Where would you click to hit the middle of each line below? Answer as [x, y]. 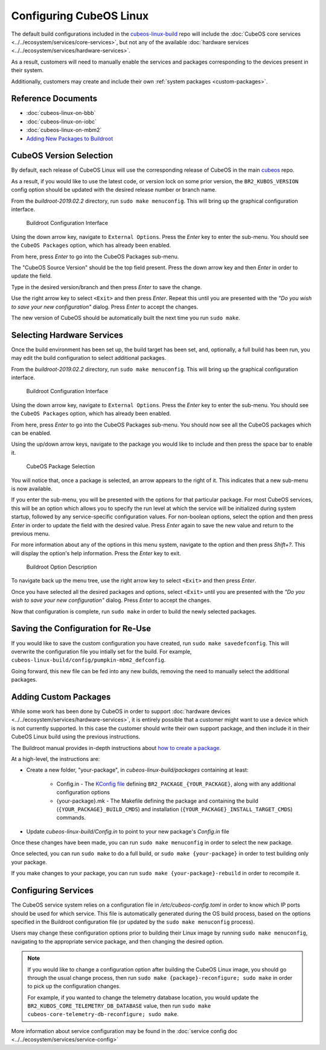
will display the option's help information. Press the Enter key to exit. [96, 553]
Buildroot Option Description [62, 567]
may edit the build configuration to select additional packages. [89, 358]
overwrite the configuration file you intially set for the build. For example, [101, 651]
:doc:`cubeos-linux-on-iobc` [61, 122]
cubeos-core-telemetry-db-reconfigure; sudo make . [103, 1014]
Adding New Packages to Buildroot [70, 139]
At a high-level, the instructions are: [56, 758]
